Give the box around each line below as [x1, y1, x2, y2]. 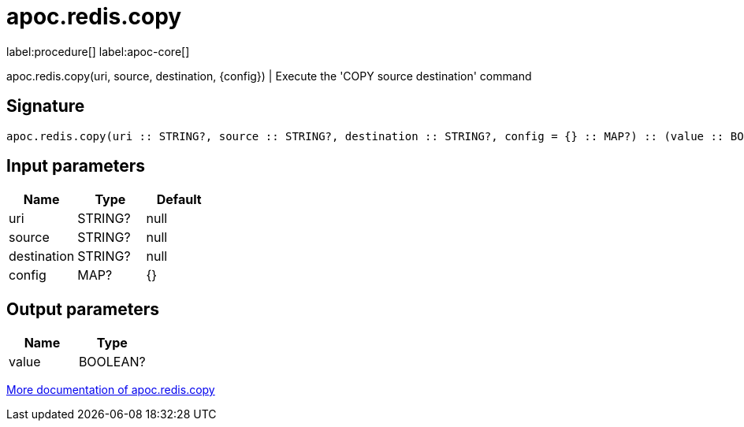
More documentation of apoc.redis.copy [6, 383, 215, 397]
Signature [6, 96, 85, 117]
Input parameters [6, 156, 146, 176]
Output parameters [6, 299, 159, 319]
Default [156, 191, 202, 208]
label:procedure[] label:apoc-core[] [6, 44, 190, 58]
